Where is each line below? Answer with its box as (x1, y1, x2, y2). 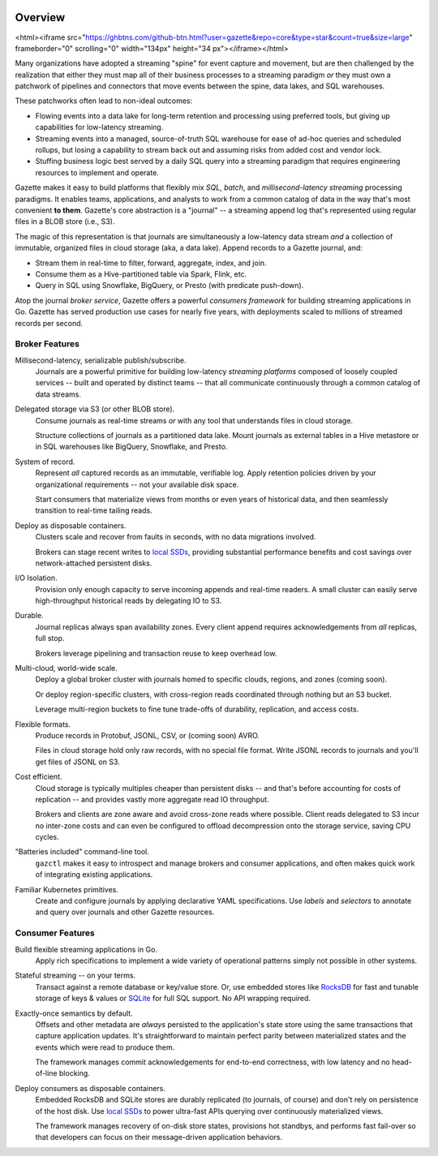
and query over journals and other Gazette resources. (35, 907, 215, 917)
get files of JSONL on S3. (35, 757, 121, 767)
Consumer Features (15, 927, 95, 939)
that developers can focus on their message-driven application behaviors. (35, 1132, 283, 1142)
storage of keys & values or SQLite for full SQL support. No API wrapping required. (35, 994, 311, 1003)
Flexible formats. (15, 719, 71, 729)
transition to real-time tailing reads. (35, 505, 153, 515)
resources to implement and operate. (35, 167, 160, 178)
